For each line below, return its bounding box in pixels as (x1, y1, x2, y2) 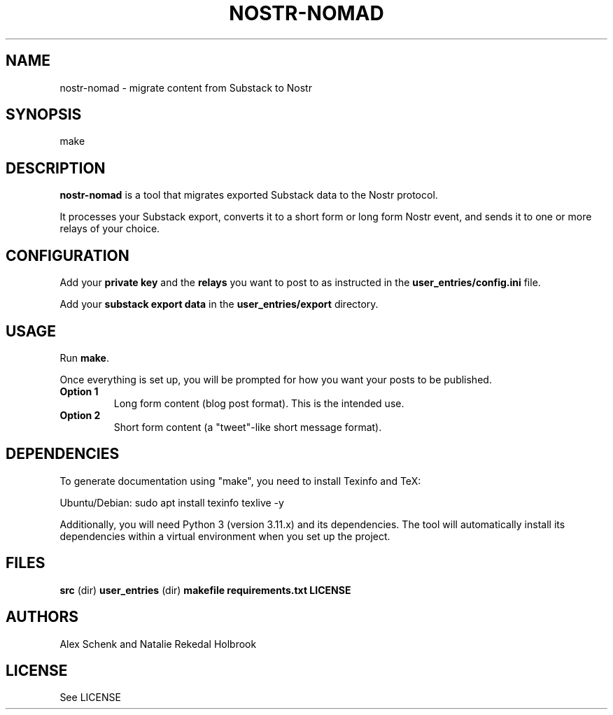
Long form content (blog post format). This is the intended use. (113, 397, 404, 409)
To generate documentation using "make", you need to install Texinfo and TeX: (59, 474, 421, 487)
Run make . (59, 351, 109, 364)
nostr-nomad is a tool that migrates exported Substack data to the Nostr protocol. (59, 189, 438, 201)
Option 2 (59, 409, 101, 421)
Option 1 (59, 385, 99, 397)
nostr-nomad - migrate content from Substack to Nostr (59, 81, 312, 94)
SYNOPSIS (6, 106, 82, 124)
